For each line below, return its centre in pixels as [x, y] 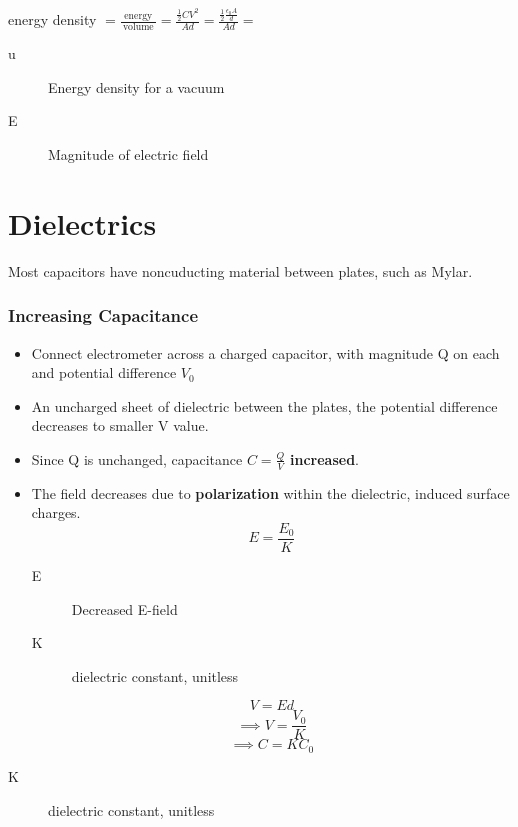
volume [138, 27]
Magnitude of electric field [128, 154]
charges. [56, 512]
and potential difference [104, 372]
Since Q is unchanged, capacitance [137, 458]
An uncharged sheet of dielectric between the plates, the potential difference [264, 405]
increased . [325, 458]
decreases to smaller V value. [120, 425]
